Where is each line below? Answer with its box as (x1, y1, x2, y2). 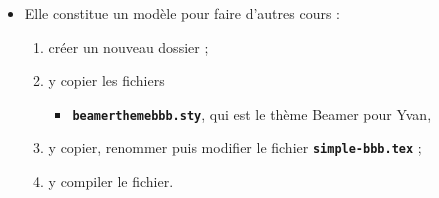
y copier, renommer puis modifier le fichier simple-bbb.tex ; (48, 137, 422, 158)
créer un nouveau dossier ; (48, 36, 209, 57)
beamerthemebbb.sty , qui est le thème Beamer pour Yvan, (72, 103, 432, 124)
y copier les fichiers (48, 70, 165, 91)
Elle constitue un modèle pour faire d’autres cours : (24, 3, 341, 23)
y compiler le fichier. (48, 171, 174, 192)
